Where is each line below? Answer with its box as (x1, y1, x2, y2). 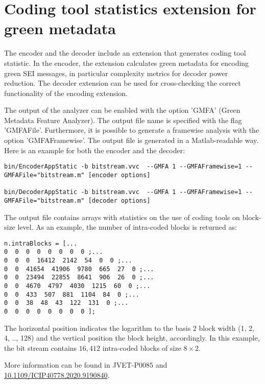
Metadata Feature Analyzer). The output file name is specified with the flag (4, 114, 242, 125)
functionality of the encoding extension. (4, 87, 128, 98)
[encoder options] (88, 171, 151, 179)
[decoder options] (88, 197, 151, 204)
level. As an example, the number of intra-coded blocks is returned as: (17, 222, 237, 232)
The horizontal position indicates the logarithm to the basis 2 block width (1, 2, (4, 322, 255, 333)
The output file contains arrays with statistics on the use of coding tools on (4, 211, 240, 222)
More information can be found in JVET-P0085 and (4, 359, 167, 370)
